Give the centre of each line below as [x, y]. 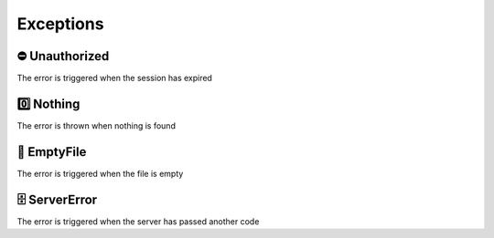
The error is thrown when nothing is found [96, 125]
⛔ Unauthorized [63, 56]
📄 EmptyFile [52, 152]
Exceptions [60, 24]
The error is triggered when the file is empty [100, 173]
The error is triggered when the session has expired [114, 78]
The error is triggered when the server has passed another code [138, 221]
